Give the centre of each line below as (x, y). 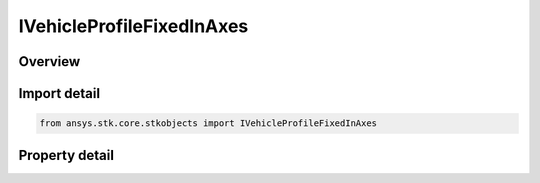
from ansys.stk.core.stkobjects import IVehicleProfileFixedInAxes (208, 123)
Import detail (59, 93)
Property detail (66, 155)
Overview (49, 61)
